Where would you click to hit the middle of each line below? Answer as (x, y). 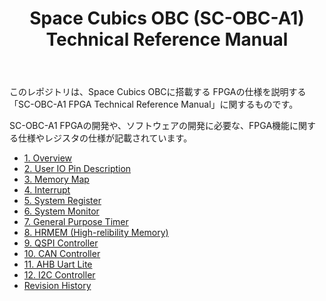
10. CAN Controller (62, 254)
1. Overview (48, 158)
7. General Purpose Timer (76, 222)
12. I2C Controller (59, 275)
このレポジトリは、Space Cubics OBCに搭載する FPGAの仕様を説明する (158, 92)
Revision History (57, 286)
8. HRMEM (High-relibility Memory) (96, 233)
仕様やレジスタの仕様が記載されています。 (105, 138)
